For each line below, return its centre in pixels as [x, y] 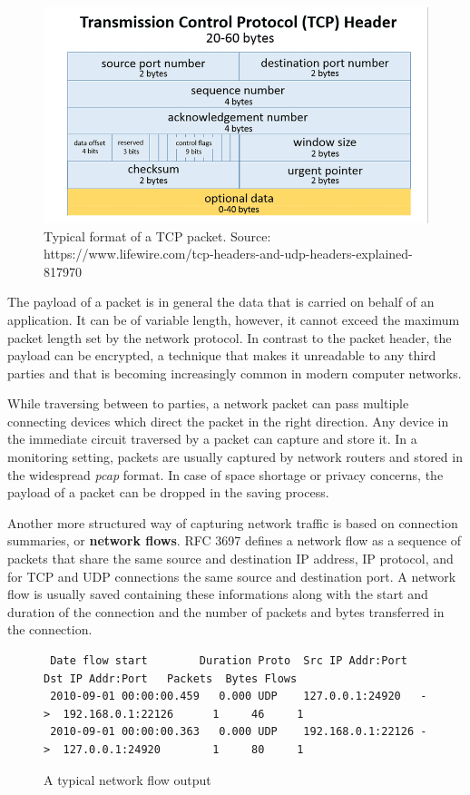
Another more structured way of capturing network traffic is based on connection [233, 522]
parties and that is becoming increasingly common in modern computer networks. [235, 373]
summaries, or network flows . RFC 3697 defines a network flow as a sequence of [235, 540]
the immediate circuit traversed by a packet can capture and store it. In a [212, 439]
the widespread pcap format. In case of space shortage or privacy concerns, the [225, 474]
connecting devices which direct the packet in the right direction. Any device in [228, 421]
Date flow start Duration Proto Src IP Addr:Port [229, 661]
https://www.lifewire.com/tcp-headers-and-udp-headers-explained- [228, 254]
